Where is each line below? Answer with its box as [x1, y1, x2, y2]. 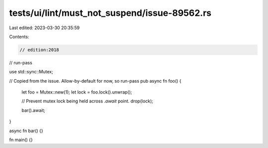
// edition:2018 [19, 47, 60, 52]
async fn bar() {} [9, 128, 43, 134]
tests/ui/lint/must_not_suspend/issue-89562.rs [9, 7, 212, 18]
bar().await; [21, 107, 46, 113]
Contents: [9, 34, 29, 40]
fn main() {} [9, 137, 33, 143]
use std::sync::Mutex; [9, 69, 53, 75]
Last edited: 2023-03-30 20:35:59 [9, 25, 80, 31]
